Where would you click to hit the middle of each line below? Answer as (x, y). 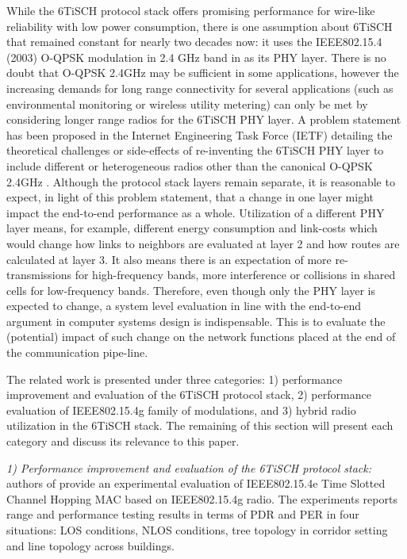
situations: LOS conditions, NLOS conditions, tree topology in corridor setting (197, 530)
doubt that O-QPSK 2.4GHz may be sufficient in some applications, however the (203, 73)
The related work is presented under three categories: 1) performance (175, 379)
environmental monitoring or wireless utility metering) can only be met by (187, 103)
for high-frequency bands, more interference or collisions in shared (235, 275)
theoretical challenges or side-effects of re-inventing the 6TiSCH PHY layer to (195, 150)
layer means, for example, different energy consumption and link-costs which (192, 228)
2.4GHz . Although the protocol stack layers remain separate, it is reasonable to (201, 181)
